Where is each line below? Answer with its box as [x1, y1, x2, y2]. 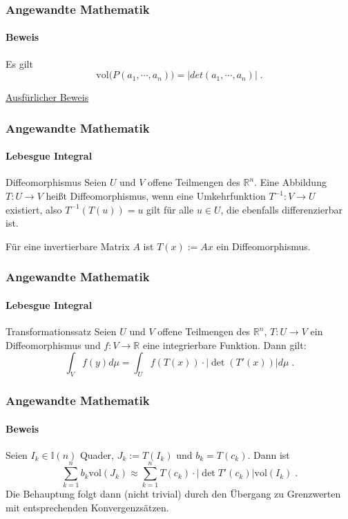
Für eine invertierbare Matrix [6, 238, 130, 253]
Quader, [79, 447, 114, 462]
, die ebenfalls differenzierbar [220, 202, 342, 216]
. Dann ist [247, 447, 290, 462]
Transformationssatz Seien [6, 324, 117, 339]
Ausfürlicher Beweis [6, 90, 89, 104]
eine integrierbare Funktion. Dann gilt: [142, 337, 307, 352]
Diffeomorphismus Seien [6, 175, 107, 189]
